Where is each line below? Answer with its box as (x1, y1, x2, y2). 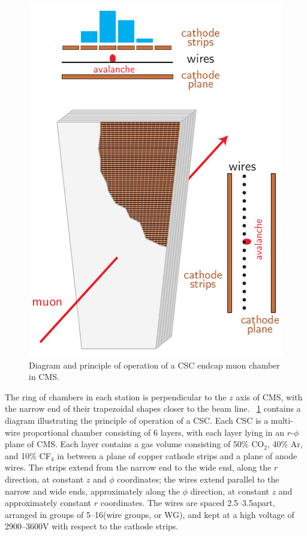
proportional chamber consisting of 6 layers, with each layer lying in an (23, 426, 284, 438)
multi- (270, 414, 293, 427)
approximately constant (5, 496, 92, 509)
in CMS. (29, 370, 59, 383)
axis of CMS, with (236, 390, 303, 403)
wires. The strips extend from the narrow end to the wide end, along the (5, 461, 272, 474)
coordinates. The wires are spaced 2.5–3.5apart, (100, 496, 275, 509)
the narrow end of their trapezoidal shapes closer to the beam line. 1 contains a (5, 402, 301, 415)
